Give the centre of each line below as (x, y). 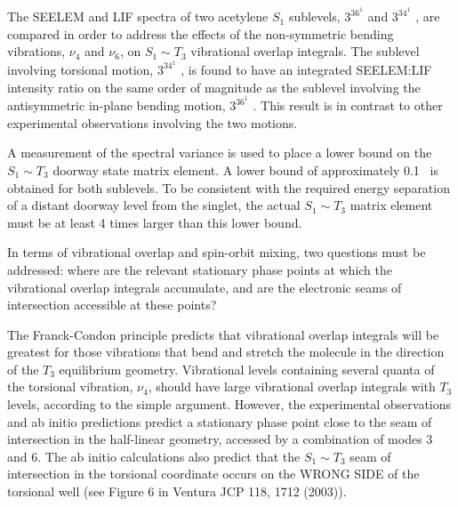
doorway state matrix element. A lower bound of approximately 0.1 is (245, 169)
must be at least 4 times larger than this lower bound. (155, 222)
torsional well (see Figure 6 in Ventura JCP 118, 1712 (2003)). (177, 491)
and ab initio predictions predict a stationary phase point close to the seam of (220, 421)
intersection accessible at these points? (112, 305)
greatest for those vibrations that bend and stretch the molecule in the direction (226, 352)
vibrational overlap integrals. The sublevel (305, 51)
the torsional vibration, (70, 386)
